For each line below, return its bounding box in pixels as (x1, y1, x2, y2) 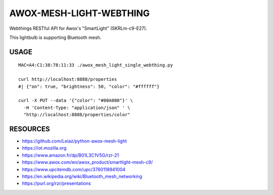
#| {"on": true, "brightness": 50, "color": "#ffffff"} (18, 83, 160, 89)
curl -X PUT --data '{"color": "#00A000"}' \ (18, 97, 133, 104)
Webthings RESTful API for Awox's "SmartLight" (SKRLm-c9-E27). (9, 25, 148, 31)
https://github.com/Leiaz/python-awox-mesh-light (22, 138, 127, 144)
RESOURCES (9, 124, 50, 133)
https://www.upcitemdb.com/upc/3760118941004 (22, 166, 126, 172)
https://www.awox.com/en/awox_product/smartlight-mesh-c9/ (22, 159, 153, 165)
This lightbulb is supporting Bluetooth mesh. (9, 34, 102, 40)
